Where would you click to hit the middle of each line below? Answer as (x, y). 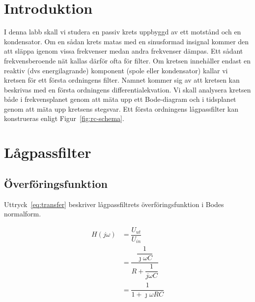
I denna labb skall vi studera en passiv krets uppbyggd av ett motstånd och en (123, 32)
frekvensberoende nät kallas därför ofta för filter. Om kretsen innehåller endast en (127, 60)
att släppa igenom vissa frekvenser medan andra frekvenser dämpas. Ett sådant (124, 51)
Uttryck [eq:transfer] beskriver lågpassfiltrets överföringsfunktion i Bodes (114, 204)
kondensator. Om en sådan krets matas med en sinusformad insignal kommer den (127, 41)
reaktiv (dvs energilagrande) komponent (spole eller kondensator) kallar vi (116, 70)
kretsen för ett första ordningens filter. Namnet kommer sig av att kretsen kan (122, 80)
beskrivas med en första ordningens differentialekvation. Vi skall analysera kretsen (127, 89)
